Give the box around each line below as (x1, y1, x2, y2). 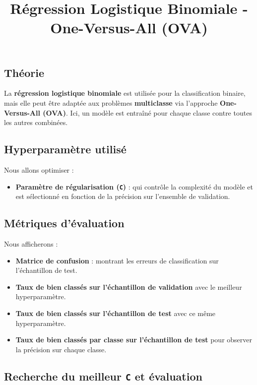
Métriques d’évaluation (4, 215, 125, 231)
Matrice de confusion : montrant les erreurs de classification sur (15, 255, 219, 265)
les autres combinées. (4, 117, 68, 128)
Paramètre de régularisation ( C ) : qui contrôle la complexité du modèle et (15, 181, 254, 192)
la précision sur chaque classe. (15, 344, 107, 354)
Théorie (4, 64, 45, 80)
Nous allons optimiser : (4, 164, 74, 175)
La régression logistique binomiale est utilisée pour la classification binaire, (4, 88, 246, 98)
